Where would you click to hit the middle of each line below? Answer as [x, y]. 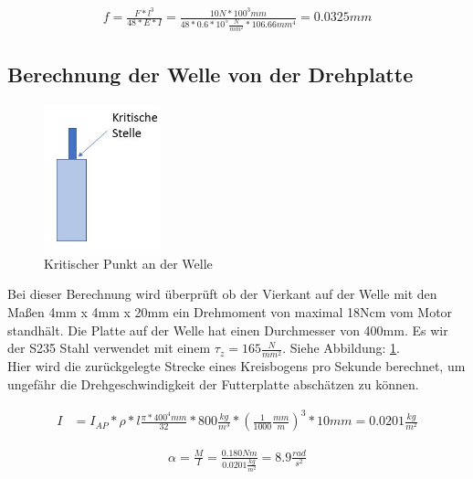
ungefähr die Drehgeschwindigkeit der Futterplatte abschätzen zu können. [213, 383]
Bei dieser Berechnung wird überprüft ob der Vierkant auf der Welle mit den [222, 294]
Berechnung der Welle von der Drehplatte [210, 74]
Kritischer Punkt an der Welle [128, 263]
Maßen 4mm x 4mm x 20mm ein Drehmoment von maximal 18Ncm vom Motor [230, 312]
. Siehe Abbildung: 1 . [341, 348]
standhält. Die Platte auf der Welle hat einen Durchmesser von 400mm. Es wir [228, 330]
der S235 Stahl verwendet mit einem [109, 348]
